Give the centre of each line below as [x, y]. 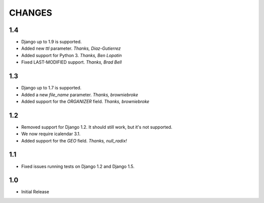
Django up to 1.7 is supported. [51, 88]
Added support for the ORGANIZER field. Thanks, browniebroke [85, 101]
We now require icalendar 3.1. [51, 134]
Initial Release [35, 192]
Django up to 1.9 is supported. [51, 42]
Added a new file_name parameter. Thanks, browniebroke [80, 95]
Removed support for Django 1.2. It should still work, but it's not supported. [97, 127]
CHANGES [31, 13]
